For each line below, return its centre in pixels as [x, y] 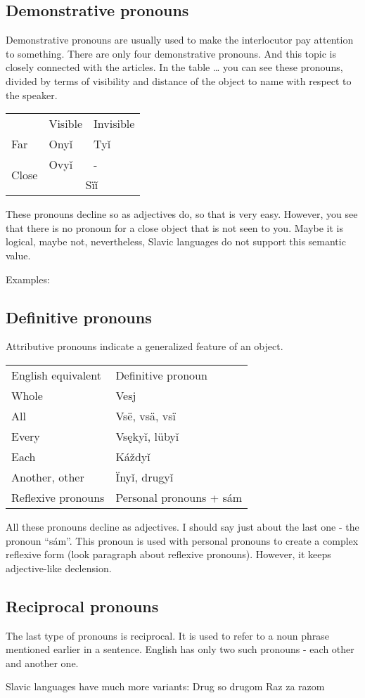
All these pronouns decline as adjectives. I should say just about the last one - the [182, 526]
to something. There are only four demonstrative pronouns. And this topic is [171, 53]
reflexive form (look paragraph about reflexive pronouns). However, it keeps [168, 554]
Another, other [48, 477]
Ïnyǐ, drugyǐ [145, 477]
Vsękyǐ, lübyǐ [147, 436]
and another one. [42, 663]
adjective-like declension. [59, 568]
